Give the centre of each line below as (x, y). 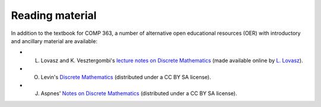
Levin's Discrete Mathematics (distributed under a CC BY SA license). (126, 77)
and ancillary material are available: (54, 41)
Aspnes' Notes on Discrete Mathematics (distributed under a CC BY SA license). (139, 93)
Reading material (54, 15)
